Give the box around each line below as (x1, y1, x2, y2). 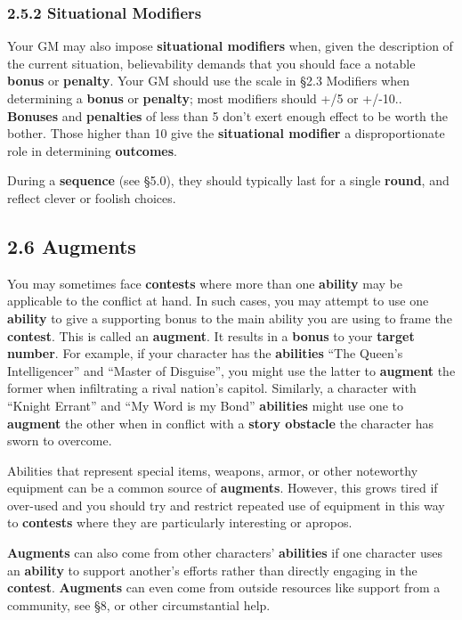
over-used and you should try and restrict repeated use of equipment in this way (7, 495, 445, 514)
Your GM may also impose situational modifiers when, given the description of (7, 37, 453, 55)
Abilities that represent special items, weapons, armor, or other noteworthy (7, 461, 418, 479)
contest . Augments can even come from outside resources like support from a (7, 578, 441, 597)
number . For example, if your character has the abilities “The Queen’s (7, 344, 403, 363)
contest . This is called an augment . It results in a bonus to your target (7, 326, 415, 345)
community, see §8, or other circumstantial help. (7, 595, 271, 614)
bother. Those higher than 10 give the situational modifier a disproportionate (7, 124, 445, 143)
